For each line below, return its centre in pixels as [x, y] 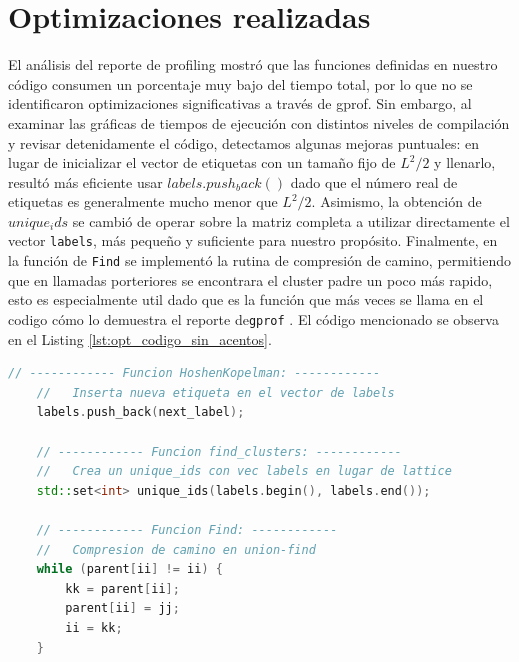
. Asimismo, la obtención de [396, 201]
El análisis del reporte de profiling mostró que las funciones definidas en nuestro [253, 64]
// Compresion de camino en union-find [176, 549]
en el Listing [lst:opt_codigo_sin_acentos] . [140, 338]
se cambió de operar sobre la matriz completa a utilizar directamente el [291, 220]
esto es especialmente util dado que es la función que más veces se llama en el [246, 299]
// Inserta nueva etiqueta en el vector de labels [215, 392]
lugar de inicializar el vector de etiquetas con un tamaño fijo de [202, 162]
